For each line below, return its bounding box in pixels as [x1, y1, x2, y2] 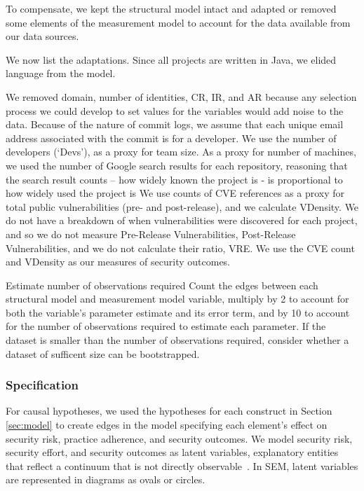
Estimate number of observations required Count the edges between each [6, 277, 318, 292]
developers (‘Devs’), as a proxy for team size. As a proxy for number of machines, [6, 144, 356, 159]
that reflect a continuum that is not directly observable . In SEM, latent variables [6, 458, 358, 473]
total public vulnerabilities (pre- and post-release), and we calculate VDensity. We [6, 199, 359, 214]
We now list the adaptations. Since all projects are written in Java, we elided [6, 52, 337, 67]
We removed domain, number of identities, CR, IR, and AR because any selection [6, 89, 357, 104]
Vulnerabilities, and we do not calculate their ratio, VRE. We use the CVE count [6, 240, 355, 255]
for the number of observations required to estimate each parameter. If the [6, 319, 326, 333]
